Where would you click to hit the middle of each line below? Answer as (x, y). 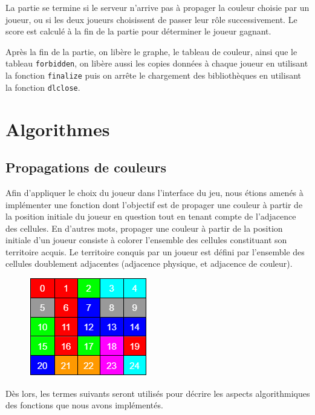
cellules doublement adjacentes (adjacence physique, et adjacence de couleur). (149, 263)
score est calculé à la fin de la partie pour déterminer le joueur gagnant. (138, 31)
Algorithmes (58, 129)
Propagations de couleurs (86, 167)
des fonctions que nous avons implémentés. (84, 405)
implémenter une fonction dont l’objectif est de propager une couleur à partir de (154, 204)
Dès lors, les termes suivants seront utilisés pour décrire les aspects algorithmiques (158, 393)
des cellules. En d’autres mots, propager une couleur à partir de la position (144, 228)
